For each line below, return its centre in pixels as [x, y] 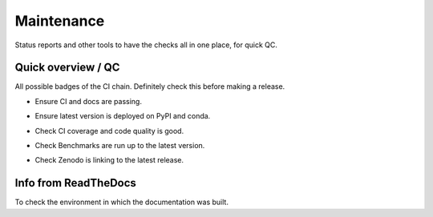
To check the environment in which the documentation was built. [121, 202]
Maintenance [60, 21]
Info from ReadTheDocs [75, 183]
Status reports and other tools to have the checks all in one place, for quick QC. [146, 45]
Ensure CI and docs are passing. [88, 101]
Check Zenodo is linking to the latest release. [109, 160]
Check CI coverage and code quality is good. [109, 131]
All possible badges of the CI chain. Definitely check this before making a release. [150, 86]
